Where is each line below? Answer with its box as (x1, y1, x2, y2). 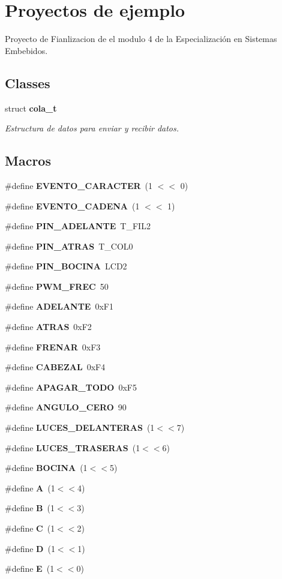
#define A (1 (5, 481, 55, 494)
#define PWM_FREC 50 (5, 280, 109, 292)
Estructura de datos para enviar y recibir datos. (5, 122, 179, 134)
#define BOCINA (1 (5, 461, 88, 474)
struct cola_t (5, 101, 57, 114)
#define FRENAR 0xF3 (5, 340, 101, 353)
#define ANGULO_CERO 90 (5, 401, 127, 413)
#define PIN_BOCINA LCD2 (5, 260, 127, 272)
